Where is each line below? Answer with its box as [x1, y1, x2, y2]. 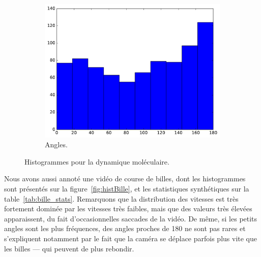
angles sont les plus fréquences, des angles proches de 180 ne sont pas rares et [4, 223, 246, 234]
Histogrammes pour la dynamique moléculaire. [24, 156, 169, 167]
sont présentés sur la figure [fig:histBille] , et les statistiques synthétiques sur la [4, 183, 249, 194]
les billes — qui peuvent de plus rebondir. [4, 243, 134, 253]
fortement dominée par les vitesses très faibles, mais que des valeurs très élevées [4, 203, 252, 214]
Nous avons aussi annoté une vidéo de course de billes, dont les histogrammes [4, 173, 246, 184]
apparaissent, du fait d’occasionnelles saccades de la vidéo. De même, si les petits [4, 213, 257, 223]
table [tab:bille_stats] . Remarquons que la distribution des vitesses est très [4, 193, 239, 204]
